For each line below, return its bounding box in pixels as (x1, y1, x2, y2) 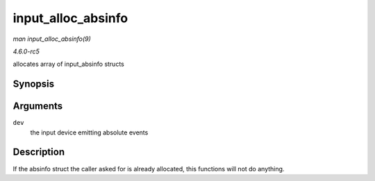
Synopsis (12, 78, 55, 90)
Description (12, 146, 65, 158)
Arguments (12, 101, 63, 112)
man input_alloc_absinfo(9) (12, 35, 92, 43)
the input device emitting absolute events (30, 128, 149, 137)
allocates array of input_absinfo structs (12, 60, 124, 69)
